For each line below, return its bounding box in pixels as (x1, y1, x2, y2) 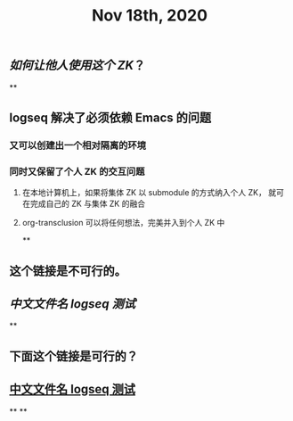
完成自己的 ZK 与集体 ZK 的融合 (29, 198, 145, 210)
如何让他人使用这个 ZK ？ (9, 58, 146, 73)
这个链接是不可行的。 (9, 263, 126, 278)
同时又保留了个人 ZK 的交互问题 (9, 165, 145, 177)
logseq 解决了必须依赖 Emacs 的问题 (9, 111, 212, 125)
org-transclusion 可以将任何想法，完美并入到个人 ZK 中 (21, 218, 225, 228)
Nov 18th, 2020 (92, 5, 208, 26)
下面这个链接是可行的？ (9, 349, 138, 364)
